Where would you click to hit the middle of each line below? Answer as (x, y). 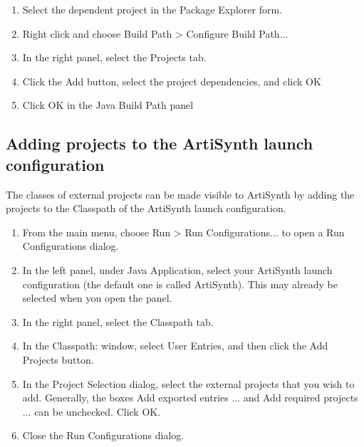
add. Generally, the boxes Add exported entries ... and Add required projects (190, 398)
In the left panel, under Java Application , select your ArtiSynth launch (177, 269)
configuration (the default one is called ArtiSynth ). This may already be (180, 284)
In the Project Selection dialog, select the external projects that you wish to (188, 383)
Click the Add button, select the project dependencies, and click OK (172, 81)
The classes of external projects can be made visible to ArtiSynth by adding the (180, 194)
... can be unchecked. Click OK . (92, 411)
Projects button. (58, 359)
